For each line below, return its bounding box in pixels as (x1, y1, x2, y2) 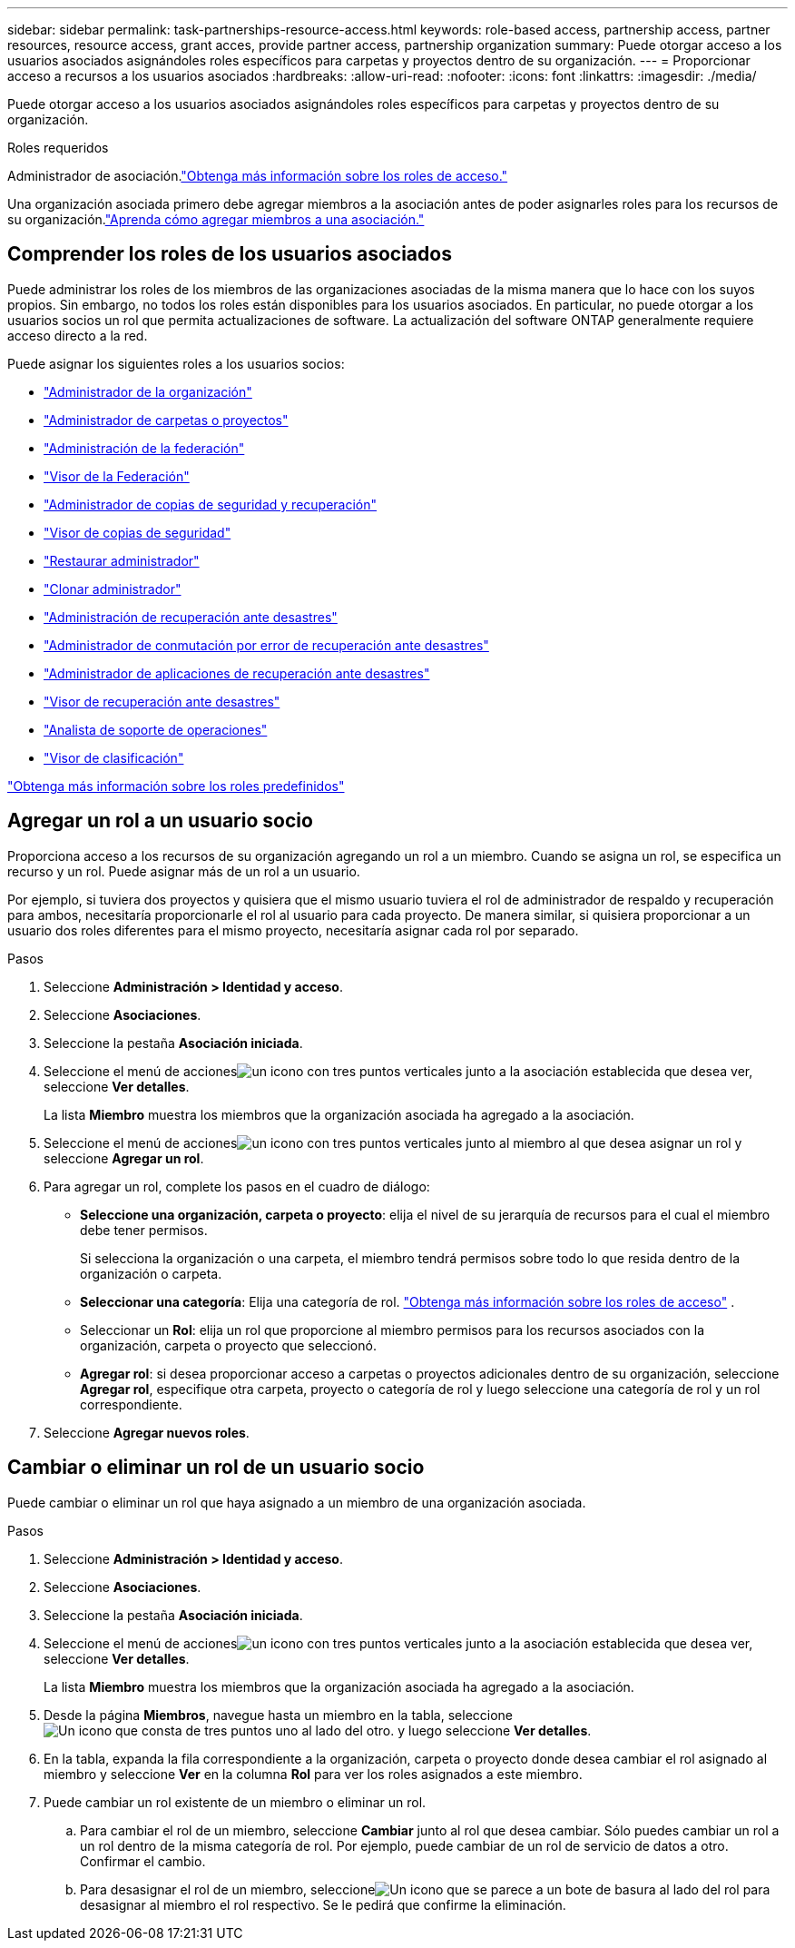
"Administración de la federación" (44, 440, 245, 456)
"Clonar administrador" (44, 580, 182, 597)
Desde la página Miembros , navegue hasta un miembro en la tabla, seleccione (44, 1706, 514, 1723)
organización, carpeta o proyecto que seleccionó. (80, 1337, 377, 1353)
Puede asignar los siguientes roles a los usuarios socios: (7, 355, 345, 371)
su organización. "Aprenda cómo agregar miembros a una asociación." (7, 212, 425, 227)
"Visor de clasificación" (44, 749, 184, 766)
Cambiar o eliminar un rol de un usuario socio (7, 1456, 425, 1479)
